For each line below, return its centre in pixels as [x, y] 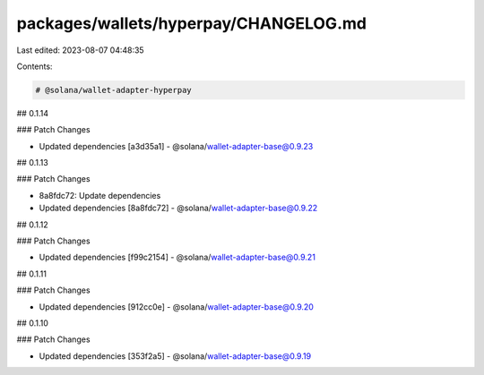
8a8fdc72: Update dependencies [100, 195]
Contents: [35, 66]
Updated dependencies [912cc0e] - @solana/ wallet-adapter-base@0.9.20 [176, 307]
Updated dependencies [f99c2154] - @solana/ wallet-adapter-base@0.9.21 [177, 257]
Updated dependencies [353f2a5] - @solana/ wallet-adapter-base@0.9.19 [175, 356]
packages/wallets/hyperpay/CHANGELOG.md [192, 23]
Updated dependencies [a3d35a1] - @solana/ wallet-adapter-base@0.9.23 [176, 146]
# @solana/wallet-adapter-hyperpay [113, 90]
